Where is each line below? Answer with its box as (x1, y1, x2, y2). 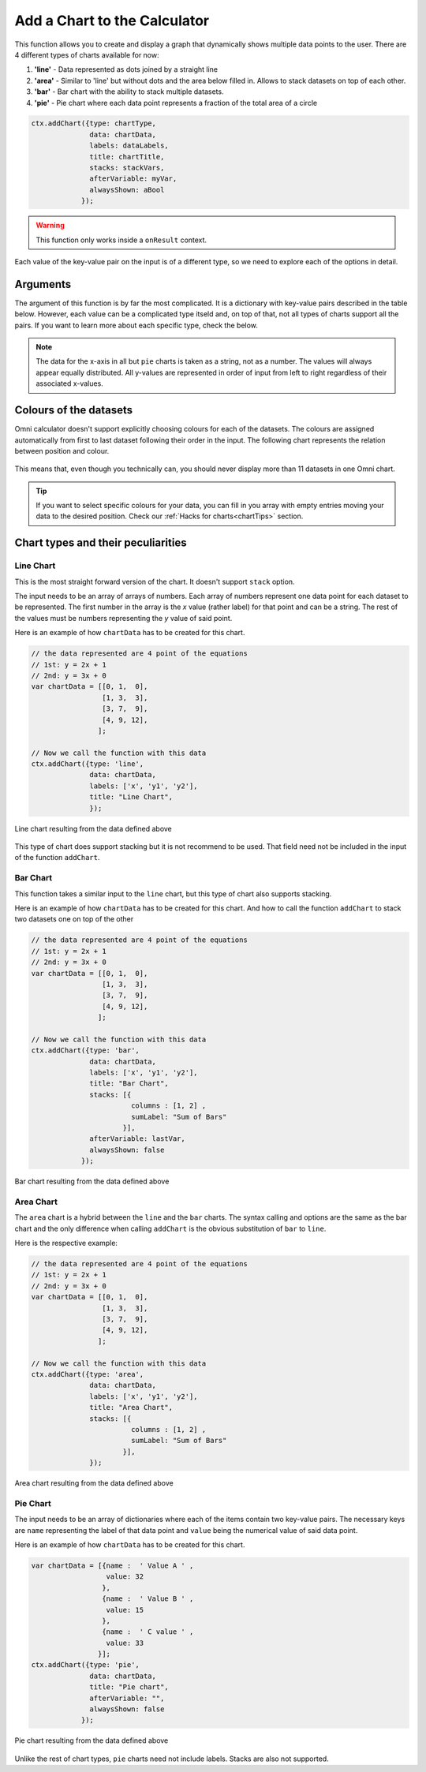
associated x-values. (35, 379, 104, 388)
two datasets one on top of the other (14, 914, 134, 924)
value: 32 (106, 1572, 144, 1581)
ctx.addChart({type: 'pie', (31, 1661, 140, 1669)
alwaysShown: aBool (89, 185, 165, 194)
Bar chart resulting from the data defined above (14, 1176, 170, 1187)
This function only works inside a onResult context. (35, 235, 207, 245)
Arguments (14, 277, 72, 291)
